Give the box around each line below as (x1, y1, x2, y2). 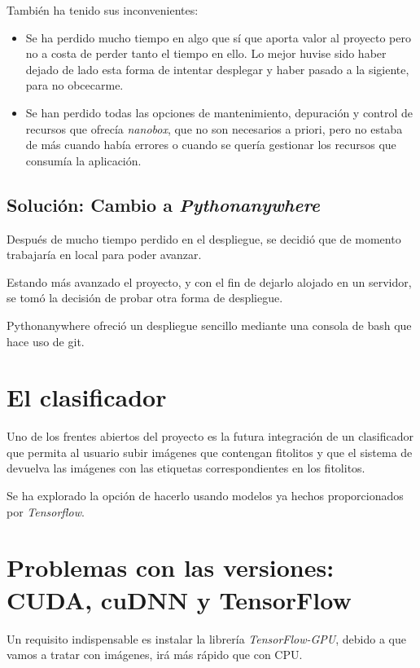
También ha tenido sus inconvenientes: (7, 2, 199, 18)
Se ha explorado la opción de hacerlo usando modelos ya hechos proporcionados (7, 487, 404, 504)
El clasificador (7, 380, 167, 414)
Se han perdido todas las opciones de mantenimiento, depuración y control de (25, 103, 413, 121)
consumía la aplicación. (25, 152, 142, 169)
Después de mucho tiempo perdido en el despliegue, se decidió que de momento (7, 230, 401, 247)
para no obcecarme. (25, 77, 124, 94)
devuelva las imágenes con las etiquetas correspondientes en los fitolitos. (7, 459, 365, 477)
